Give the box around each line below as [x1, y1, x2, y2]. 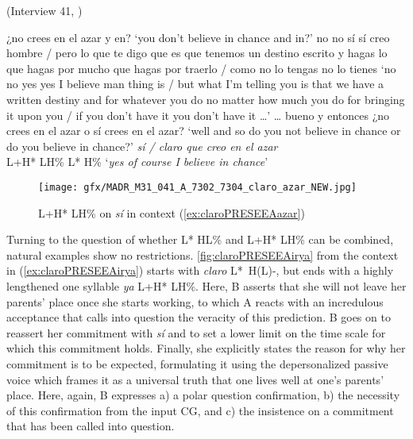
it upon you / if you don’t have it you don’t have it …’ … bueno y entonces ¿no [6, 106, 390, 123]
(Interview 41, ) [6, 2, 83, 18]
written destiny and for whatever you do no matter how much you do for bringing [6, 90, 405, 107]
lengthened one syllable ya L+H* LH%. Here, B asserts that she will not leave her [6, 277, 407, 294]
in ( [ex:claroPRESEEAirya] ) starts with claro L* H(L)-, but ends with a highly [6, 262, 394, 279]
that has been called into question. [6, 418, 175, 434]
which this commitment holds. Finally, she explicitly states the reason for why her [6, 340, 406, 356]
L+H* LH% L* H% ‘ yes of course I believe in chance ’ [6, 153, 268, 170]
